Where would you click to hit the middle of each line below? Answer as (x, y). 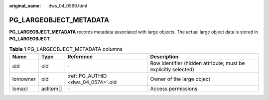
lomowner (24, 79)
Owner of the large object (180, 79)
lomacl (20, 89)
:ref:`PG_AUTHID (87, 76)
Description (164, 57)
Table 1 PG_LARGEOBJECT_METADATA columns (66, 49)
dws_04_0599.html (68, 6)
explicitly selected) (172, 70)
